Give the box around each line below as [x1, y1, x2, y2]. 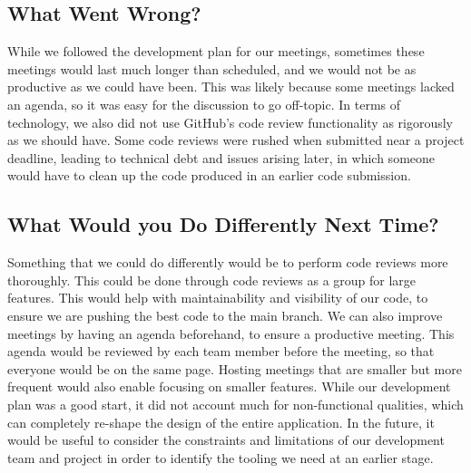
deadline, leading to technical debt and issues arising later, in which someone [7, 148, 436, 167]
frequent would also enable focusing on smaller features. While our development [7, 377, 451, 396]
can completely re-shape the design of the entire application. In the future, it [7, 412, 435, 431]
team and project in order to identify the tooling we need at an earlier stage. [7, 448, 434, 467]
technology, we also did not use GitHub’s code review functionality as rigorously [7, 112, 454, 131]
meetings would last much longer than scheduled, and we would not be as [7, 59, 417, 78]
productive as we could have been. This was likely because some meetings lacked [7, 77, 455, 96]
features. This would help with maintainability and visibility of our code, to [7, 288, 428, 307]
